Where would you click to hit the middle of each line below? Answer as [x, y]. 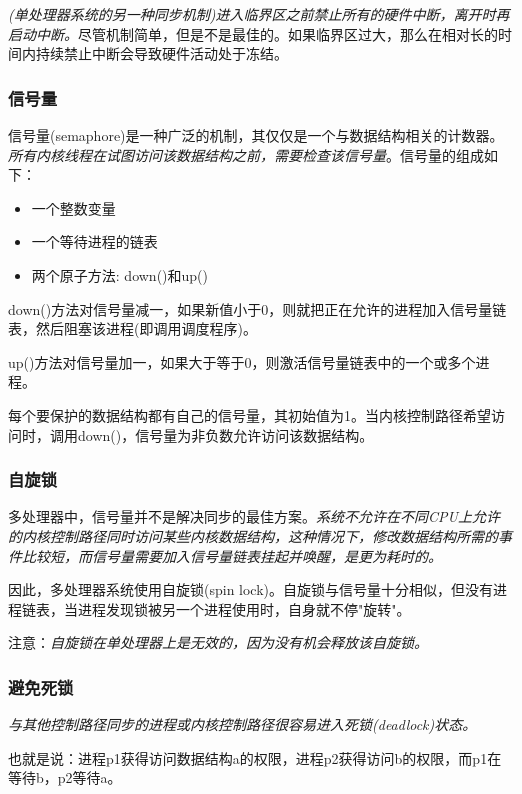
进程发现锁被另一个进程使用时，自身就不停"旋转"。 [244, 608]
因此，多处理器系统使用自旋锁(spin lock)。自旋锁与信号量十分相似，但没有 [251, 589]
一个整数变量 [73, 207]
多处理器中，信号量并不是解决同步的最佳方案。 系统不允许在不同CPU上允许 [254, 516]
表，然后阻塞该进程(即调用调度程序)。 [132, 328]
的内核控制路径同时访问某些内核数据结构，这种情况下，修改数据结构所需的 [253, 535]
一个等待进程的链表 [94, 241]
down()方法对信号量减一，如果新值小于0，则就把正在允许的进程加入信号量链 [257, 308]
